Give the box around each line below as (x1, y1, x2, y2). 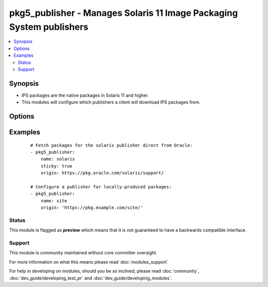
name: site (40, 198, 67, 203)
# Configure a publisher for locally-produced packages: (30, 184, 172, 189)
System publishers (9, 21, 89, 32)
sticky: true (40, 163, 72, 169)
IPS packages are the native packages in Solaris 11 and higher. (21, 92, 149, 98)
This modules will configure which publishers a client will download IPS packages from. (21, 99, 201, 105)
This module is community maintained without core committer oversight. (9, 250, 157, 256)
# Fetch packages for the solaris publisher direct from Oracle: (30, 142, 193, 148)
